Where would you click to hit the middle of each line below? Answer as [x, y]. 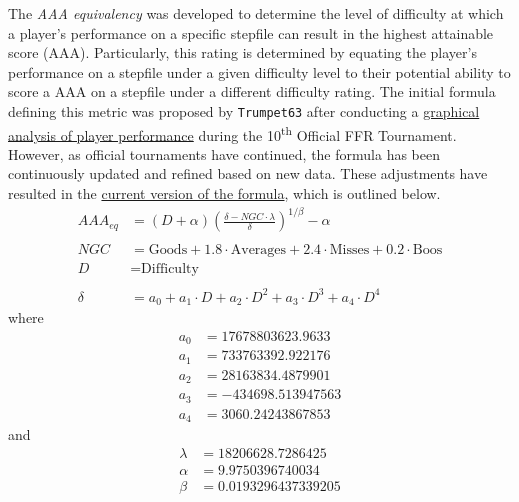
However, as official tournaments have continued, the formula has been [224, 153]
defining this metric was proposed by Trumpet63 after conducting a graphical [244, 110]
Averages [258, 250]
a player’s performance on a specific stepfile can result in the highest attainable [251, 32]
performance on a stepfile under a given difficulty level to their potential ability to [259, 71]
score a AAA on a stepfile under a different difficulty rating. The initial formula [252, 91]
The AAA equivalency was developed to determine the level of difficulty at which [256, 13]
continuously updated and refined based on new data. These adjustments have [248, 173]
